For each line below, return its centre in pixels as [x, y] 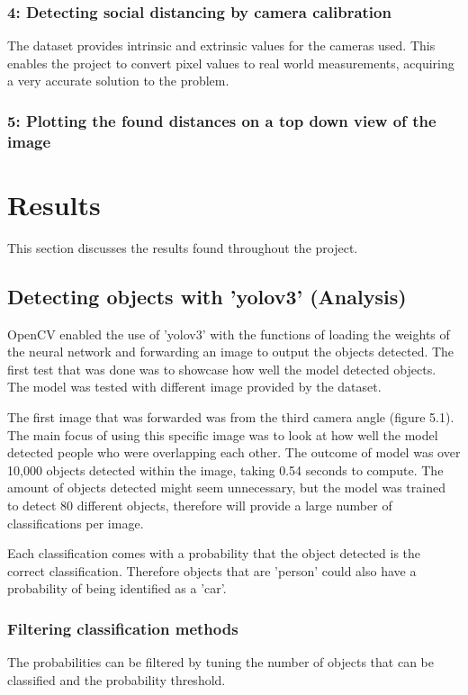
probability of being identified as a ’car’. [117, 588]
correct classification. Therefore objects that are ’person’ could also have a [212, 570]
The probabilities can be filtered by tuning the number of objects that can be [220, 662]
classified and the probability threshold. [117, 679]
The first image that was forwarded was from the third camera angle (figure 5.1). [231, 417]
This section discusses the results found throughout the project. [183, 247]
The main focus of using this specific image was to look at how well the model [223, 434]
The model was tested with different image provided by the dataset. [194, 387]
